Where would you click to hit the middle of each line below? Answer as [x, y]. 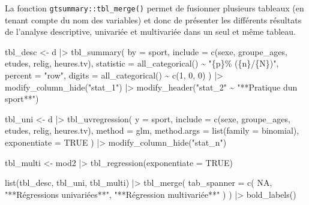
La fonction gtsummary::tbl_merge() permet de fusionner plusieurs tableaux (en [154, 8]
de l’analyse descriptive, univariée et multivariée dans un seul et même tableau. [150, 31]
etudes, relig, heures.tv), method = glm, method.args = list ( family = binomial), [152, 130]
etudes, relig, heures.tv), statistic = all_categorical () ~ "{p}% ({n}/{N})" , [142, 63]
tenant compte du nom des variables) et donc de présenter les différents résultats [153, 19]
